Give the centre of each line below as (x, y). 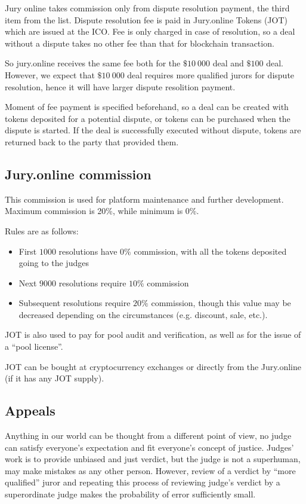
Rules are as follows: (42, 230)
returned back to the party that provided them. (92, 141)
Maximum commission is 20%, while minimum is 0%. (102, 211)
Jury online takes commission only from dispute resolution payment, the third (147, 8)
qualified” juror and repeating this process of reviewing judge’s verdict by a (143, 482)
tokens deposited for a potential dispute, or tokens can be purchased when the (148, 118)
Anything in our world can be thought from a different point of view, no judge (148, 436)
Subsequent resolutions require (75, 303)
